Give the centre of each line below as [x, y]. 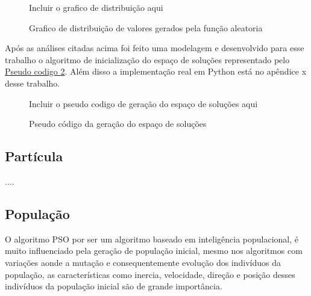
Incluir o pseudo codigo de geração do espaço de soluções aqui [143, 103]
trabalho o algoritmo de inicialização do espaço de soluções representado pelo [147, 59]
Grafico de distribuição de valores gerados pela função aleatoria [146, 27]
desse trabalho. [33, 83]
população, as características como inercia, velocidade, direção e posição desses [150, 274]
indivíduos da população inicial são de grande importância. [114, 286]
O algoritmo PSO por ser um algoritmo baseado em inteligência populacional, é [152, 239]
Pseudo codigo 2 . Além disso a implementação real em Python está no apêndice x [156, 71]
